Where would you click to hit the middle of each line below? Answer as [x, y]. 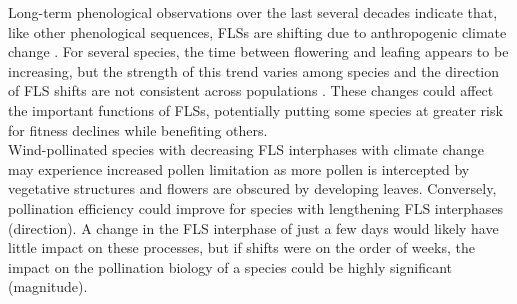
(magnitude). [48, 286]
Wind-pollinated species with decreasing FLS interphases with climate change [246, 149]
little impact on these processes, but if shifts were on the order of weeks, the [241, 247]
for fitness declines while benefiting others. [138, 129]
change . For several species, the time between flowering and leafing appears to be [258, 51]
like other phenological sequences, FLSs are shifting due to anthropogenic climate [257, 31]
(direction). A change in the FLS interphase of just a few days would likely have [253, 227]
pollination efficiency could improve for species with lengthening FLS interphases [256, 207]
